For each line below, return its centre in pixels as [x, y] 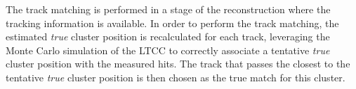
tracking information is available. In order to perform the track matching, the [172, 23]
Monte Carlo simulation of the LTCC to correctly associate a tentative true [168, 50]
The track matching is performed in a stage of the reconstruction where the [168, 9]
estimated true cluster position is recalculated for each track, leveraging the [168, 37]
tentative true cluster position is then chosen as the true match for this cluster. [176, 77]
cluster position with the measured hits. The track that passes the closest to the [178, 64]
